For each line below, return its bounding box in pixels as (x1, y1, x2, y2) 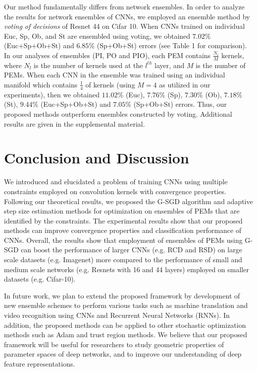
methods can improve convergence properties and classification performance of (4, 225, 242, 235)
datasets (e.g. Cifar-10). (4, 274, 76, 284)
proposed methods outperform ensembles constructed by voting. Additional (4, 109, 232, 119)
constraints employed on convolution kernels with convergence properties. (4, 186, 226, 196)
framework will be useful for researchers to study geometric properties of (4, 339, 224, 349)
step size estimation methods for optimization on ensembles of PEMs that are (4, 206, 240, 216)
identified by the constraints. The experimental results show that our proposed (4, 215, 243, 225)
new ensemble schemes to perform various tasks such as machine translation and (4, 300, 248, 310)
